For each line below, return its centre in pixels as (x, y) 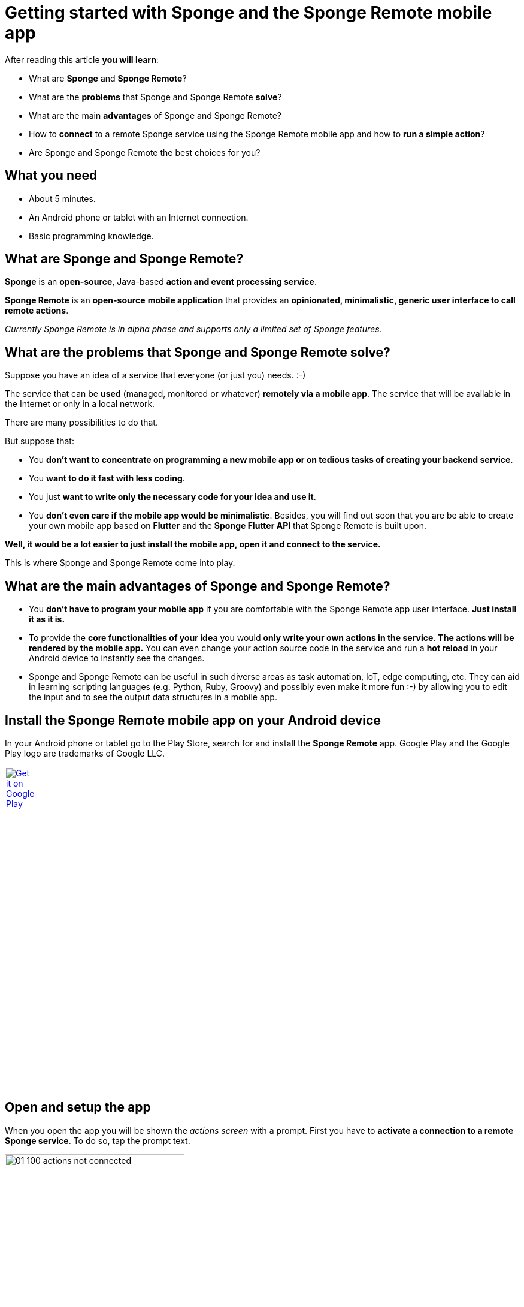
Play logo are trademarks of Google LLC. (85, 753)
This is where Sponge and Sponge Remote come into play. (120, 563)
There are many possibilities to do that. (81, 423)
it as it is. (47, 619)
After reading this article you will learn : (82, 59)
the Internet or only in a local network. (80, 404)
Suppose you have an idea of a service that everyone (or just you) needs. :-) (155, 375)
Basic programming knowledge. (91, 236)
